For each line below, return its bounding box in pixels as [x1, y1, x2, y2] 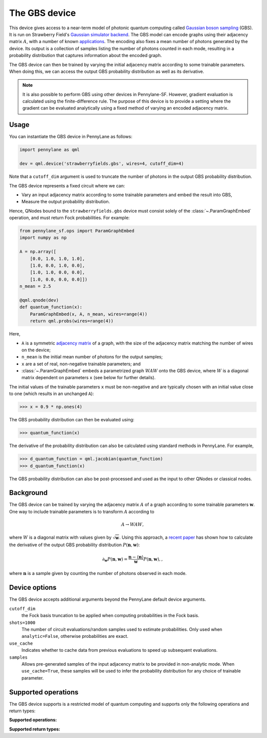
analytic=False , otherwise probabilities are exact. [21, 633, 129, 639]
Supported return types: [9, 726, 60, 732]
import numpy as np [19, 235, 67, 240]
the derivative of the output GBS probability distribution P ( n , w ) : [9, 542, 140, 548]
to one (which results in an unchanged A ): [9, 391, 94, 397]
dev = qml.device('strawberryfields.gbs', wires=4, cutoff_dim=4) [19, 161, 184, 167]
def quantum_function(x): [19, 304, 83, 310]
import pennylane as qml [19, 147, 80, 153]
